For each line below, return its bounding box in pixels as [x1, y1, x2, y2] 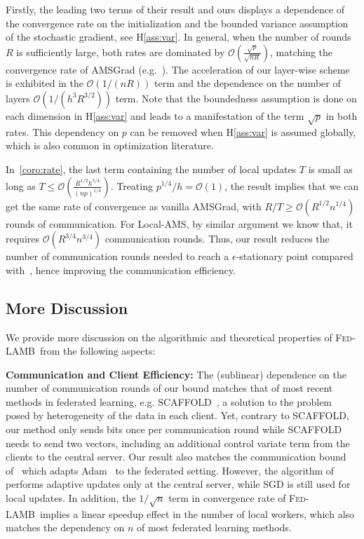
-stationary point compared [236, 249, 353, 264]
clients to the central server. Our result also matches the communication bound [6, 449, 346, 464]
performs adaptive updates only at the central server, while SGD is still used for [6, 477, 351, 491]
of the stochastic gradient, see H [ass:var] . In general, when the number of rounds [6, 29, 351, 44]
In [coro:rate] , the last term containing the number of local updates [6, 161, 297, 176]
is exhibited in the [6, 76, 83, 90]
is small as [308, 161, 353, 176]
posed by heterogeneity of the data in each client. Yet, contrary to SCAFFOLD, [6, 408, 349, 423]
